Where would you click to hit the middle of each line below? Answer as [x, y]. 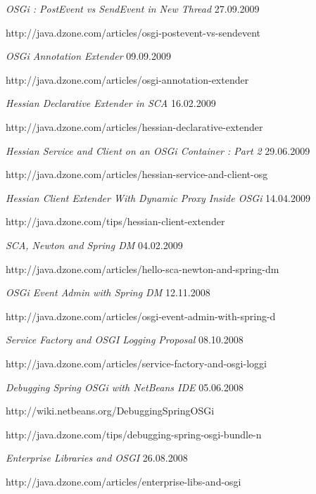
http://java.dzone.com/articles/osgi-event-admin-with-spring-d [141, 316]
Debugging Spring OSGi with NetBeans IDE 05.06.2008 [125, 387]
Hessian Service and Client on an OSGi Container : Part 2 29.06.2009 [158, 150]
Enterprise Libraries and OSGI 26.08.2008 [97, 458]
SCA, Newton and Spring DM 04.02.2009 [94, 245]
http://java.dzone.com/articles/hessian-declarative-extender [134, 126]
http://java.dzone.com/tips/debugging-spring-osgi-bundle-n [134, 434]
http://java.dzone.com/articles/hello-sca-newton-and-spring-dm [143, 268]
